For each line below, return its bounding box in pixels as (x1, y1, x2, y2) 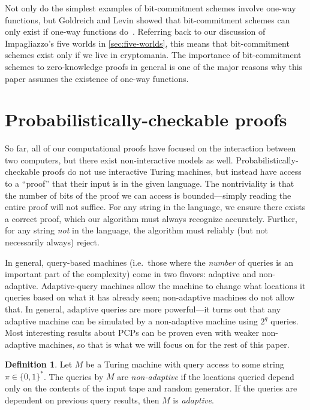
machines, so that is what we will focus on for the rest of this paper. (38, 338, 290, 350)
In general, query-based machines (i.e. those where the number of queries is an (5, 256, 293, 268)
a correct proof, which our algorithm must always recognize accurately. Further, (5, 212, 297, 224)
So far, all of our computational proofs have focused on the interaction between (5, 142, 296, 154)
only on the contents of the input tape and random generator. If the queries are (5, 382, 297, 394)
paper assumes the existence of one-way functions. (5, 72, 189, 84)
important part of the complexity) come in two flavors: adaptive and (5, 268, 257, 280)
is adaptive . (173, 393, 214, 406)
